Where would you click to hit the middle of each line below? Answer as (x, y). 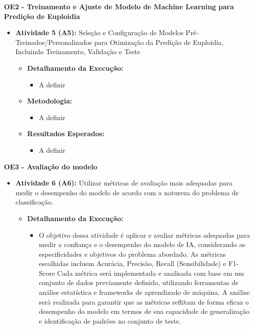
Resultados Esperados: (66, 134)
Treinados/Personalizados (54, 42)
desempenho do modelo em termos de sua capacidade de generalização (144, 311)
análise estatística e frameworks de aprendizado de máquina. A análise (144, 292)
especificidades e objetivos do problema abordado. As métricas (132, 254)
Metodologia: (50, 101)
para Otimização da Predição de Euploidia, (159, 42)
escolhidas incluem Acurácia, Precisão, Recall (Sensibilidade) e (133, 263)
